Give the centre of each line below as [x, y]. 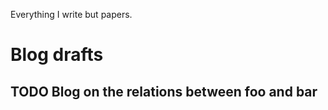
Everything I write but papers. [71, 14]
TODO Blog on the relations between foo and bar [164, 91]
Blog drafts [57, 55]
